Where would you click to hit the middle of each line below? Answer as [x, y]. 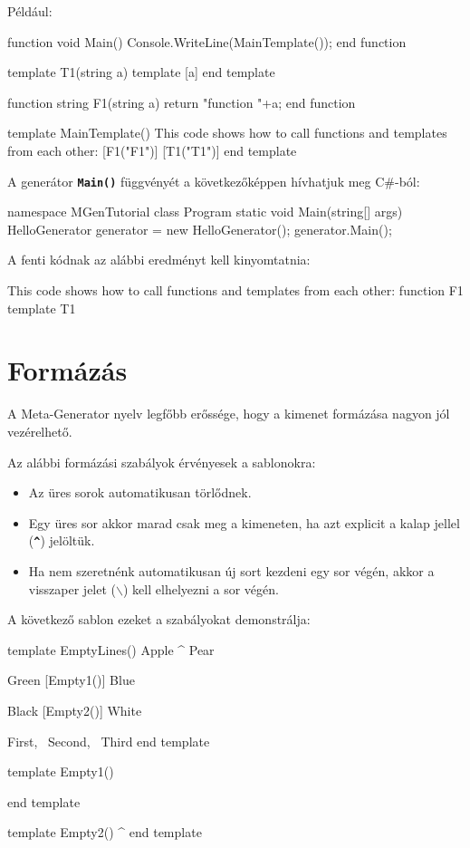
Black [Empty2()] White [75, 710]
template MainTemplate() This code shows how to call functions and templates [227, 133]
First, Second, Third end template [109, 741]
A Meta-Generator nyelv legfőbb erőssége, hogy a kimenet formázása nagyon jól [229, 414]
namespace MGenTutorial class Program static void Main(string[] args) [205, 212]
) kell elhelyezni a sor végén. [201, 588]
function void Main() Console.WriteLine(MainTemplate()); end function [207, 41]
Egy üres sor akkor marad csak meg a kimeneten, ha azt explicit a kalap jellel [244, 522]
